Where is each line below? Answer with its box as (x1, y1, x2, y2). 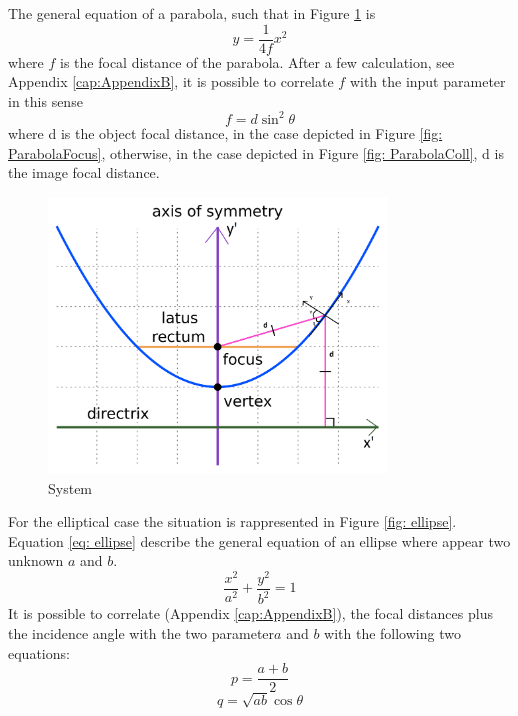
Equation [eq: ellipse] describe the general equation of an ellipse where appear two (8, 530, 511, 551)
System (48, 477, 93, 498)
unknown (8, 550, 64, 571)
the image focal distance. (8, 162, 160, 183)
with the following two (324, 623, 461, 643)
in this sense (8, 90, 83, 111)
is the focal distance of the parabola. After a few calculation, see (60, 51, 455, 72)
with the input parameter (349, 71, 506, 92)
